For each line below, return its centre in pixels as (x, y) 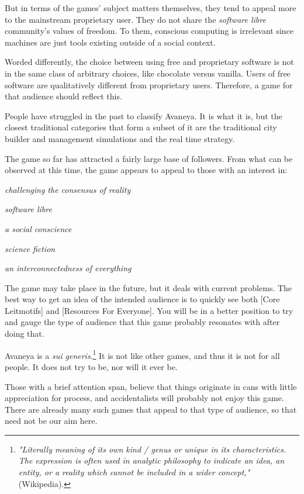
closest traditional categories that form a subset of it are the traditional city (141, 127)
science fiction (30, 248)
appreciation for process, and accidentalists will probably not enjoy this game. (144, 398)
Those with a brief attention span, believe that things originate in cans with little (151, 386)
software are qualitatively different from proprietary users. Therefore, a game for (149, 84)
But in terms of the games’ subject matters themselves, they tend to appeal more (151, 8)
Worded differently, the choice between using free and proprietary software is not (149, 62)
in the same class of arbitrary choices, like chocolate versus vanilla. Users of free (148, 73)
